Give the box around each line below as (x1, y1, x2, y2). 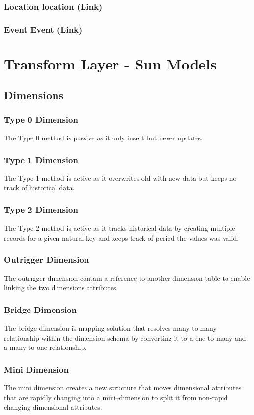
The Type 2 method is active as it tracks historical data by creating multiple (4, 223, 235, 233)
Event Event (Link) (4, 23, 83, 35)
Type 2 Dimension (4, 203, 78, 215)
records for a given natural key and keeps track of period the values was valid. (4, 232, 239, 242)
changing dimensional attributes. (4, 402, 102, 412)
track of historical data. (4, 182, 75, 193)
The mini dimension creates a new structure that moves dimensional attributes (4, 382, 242, 393)
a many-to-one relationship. (4, 342, 87, 352)
